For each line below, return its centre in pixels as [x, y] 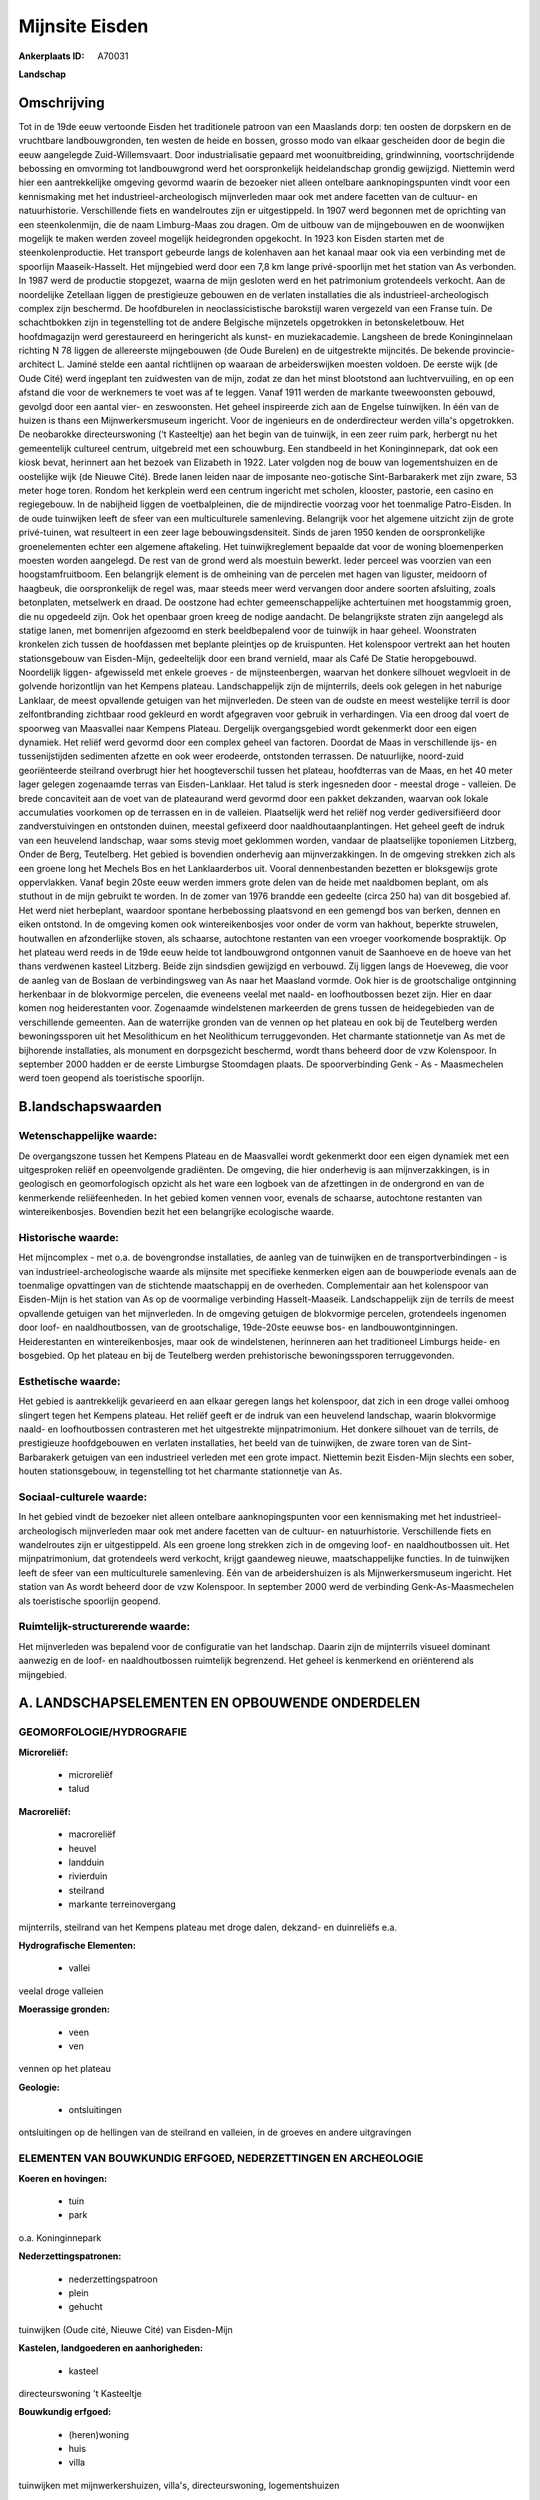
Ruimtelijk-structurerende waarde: [104, 1627]
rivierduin [88, 1876]
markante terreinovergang [122, 1904]
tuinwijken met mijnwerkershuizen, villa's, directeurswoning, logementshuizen [179, 2485]
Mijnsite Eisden [83, 26]
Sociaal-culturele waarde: [83, 1497]
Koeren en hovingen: [63, 2178]
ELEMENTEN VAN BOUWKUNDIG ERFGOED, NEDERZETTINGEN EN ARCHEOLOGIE [221, 2158]
